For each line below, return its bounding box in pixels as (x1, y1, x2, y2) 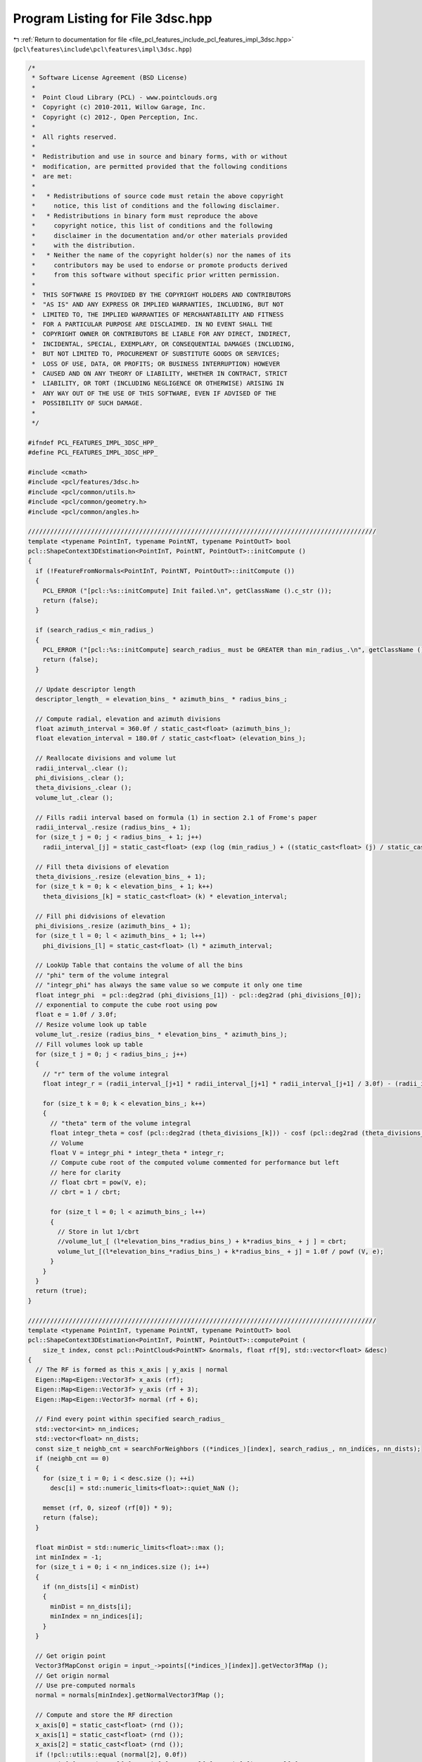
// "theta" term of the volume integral (50, 1119, 191, 1127)
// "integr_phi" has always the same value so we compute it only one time (35, 981, 302, 990)
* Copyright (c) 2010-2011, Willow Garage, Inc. (32, 103, 207, 111)
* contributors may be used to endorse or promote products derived (32, 261, 288, 269)
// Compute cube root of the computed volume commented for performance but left (50, 1159, 340, 1166)
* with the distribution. (32, 241, 136, 249)
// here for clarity (50, 1169, 121, 1176)
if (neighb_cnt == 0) (35, 1455, 110, 1462)
